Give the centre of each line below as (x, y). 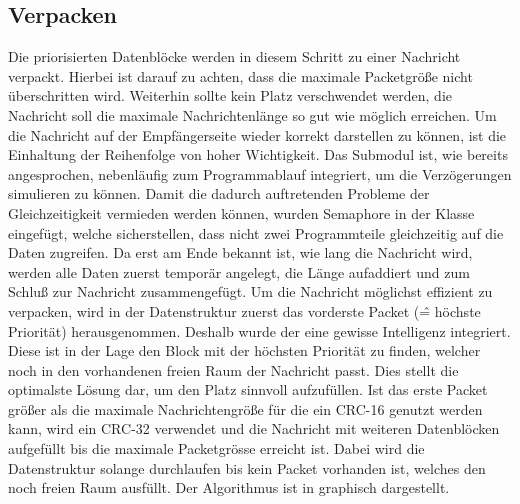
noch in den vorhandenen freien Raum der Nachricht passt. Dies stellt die (233, 369)
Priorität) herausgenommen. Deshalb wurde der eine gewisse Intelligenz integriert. (259, 330)
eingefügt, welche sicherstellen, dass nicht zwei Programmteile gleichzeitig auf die (256, 232)
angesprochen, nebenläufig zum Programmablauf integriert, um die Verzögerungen (260, 173)
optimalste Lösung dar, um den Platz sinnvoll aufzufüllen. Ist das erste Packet (248, 389)
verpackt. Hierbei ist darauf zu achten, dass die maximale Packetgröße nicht (240, 75)
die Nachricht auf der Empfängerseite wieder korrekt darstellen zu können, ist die (257, 134)
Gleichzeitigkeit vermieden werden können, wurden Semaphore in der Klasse (241, 212)
